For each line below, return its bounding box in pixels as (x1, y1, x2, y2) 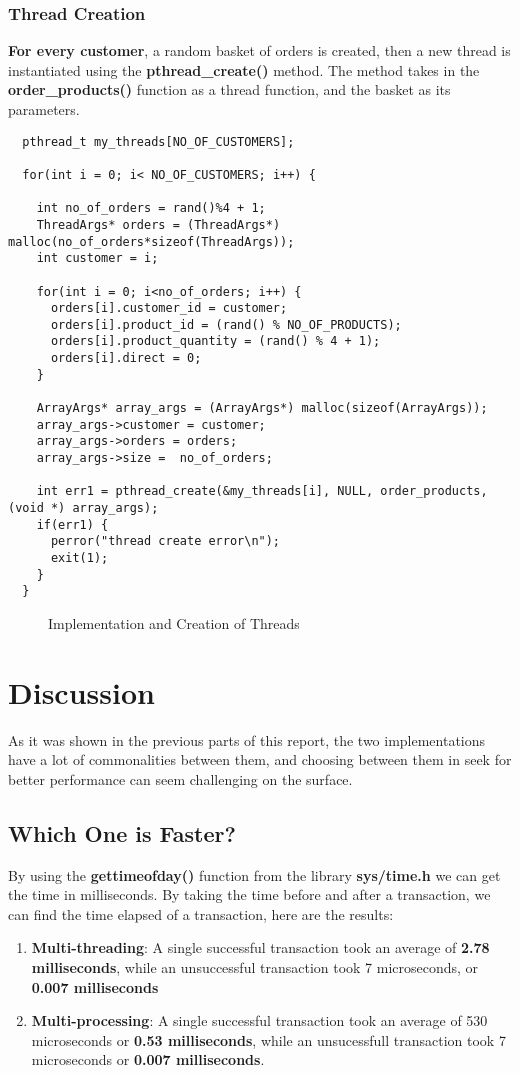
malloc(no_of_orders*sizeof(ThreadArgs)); (8, 234, 295, 249)
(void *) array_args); (8, 501, 159, 516)
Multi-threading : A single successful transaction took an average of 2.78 (31, 937, 490, 958)
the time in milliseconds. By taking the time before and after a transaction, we (8, 884, 491, 905)
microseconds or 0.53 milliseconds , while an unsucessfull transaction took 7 (31, 1029, 506, 1050)
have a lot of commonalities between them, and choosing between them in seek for (8, 749, 512, 770)
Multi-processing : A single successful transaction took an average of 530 (31, 1010, 488, 1031)
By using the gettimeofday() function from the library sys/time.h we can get (8, 864, 501, 885)
